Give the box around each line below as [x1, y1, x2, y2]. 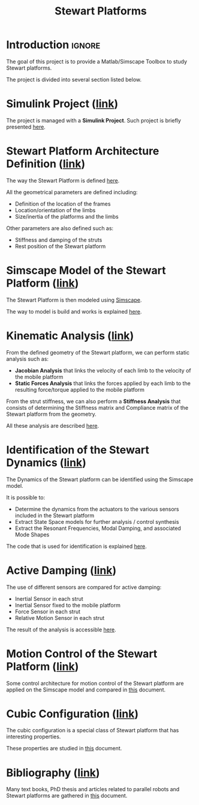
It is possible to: [6, 494, 46, 501]
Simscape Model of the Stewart [6, 264, 166, 277]
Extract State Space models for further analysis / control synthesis [14, 518, 179, 525]
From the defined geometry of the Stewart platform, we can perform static [6, 348, 190, 356]
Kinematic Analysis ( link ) [6, 329, 134, 342]
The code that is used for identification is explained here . [6, 542, 147, 550]
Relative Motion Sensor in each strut [14, 614, 105, 621]
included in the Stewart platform [14, 512, 95, 519]
